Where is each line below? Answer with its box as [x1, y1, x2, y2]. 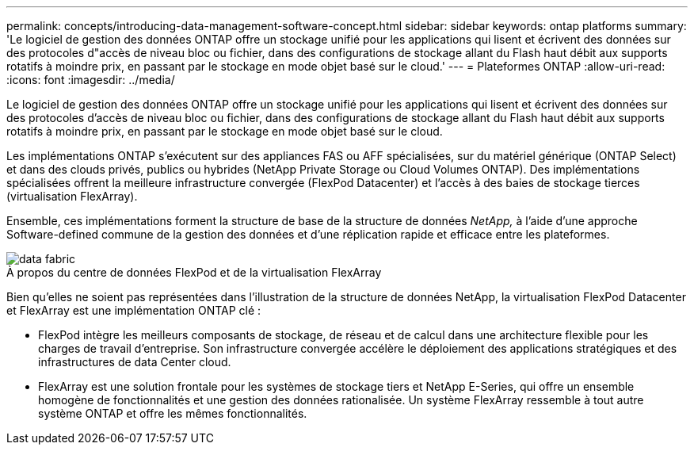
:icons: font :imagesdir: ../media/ [6, 73, 175, 86]
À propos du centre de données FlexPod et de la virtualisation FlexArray [6, 266, 382, 279]
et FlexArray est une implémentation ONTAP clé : [6, 304, 261, 317]
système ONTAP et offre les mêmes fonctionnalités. [38, 407, 307, 420]
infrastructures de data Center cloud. [38, 355, 231, 369]
